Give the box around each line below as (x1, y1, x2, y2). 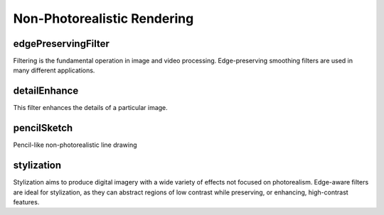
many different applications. (13, 66, 95, 75)
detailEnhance (13, 85, 79, 97)
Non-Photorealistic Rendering (13, 11, 194, 26)
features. (13, 197, 40, 206)
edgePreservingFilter (13, 38, 110, 50)
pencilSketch (13, 122, 73, 134)
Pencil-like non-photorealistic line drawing (13, 140, 138, 149)
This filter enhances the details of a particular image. (13, 104, 169, 112)
